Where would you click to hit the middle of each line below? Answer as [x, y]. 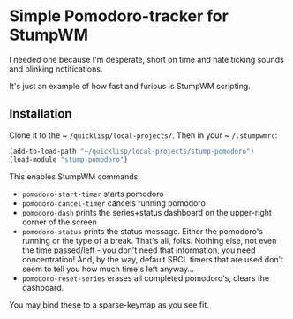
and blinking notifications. [56, 69]
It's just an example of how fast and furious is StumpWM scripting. [130, 86]
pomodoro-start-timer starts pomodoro [93, 194]
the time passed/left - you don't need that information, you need [139, 250]
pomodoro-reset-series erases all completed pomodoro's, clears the [146, 278]
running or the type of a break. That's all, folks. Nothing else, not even [149, 240]
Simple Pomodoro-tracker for [119, 16]
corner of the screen [59, 222]
